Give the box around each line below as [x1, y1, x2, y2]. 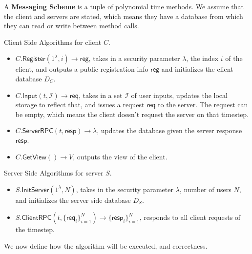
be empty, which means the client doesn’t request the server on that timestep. [15, 109, 249, 119]
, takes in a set [78, 90, 123, 100]
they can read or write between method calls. [4, 20, 139, 31]
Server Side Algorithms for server [4, 168, 104, 178]
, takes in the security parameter [76, 184, 173, 194]
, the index [186, 53, 219, 63]
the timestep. [15, 224, 55, 234]
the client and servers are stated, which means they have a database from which [4, 11, 243, 21]
